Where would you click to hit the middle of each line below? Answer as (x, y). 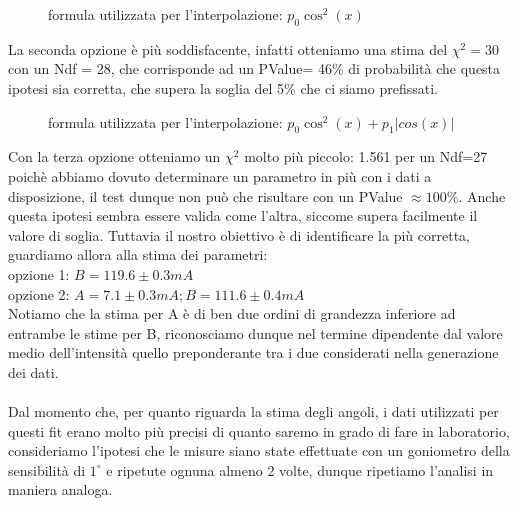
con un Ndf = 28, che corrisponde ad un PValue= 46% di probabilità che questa (254, 68)
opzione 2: (39, 293)
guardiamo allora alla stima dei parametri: (138, 254)
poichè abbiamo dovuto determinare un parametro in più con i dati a (220, 175)
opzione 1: (39, 273)
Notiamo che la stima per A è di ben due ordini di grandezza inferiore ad (232, 313)
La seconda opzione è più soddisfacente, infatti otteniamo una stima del (228, 48)
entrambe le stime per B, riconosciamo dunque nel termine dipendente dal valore (255, 332)
